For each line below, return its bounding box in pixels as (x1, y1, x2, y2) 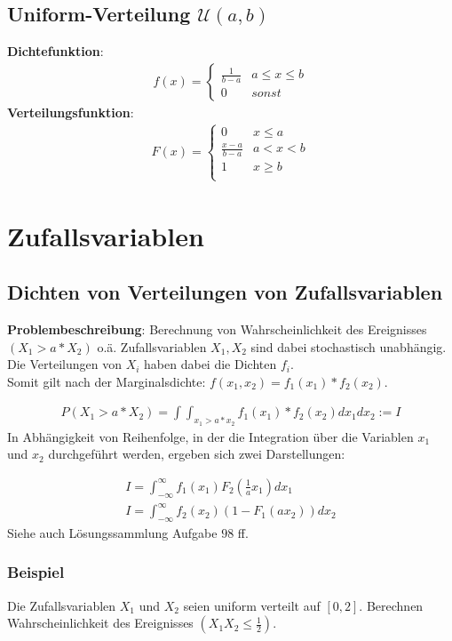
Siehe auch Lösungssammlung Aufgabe (7, 523, 218, 541)
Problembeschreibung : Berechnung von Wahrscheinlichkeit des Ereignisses (7, 319, 427, 338)
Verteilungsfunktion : (7, 102, 134, 121)
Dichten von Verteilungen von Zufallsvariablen (7, 278, 443, 306)
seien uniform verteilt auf (183, 596, 321, 614)
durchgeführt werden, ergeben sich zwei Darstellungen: (48, 445, 345, 463)
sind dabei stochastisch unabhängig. (250, 337, 447, 356)
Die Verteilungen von (7, 355, 122, 373)
